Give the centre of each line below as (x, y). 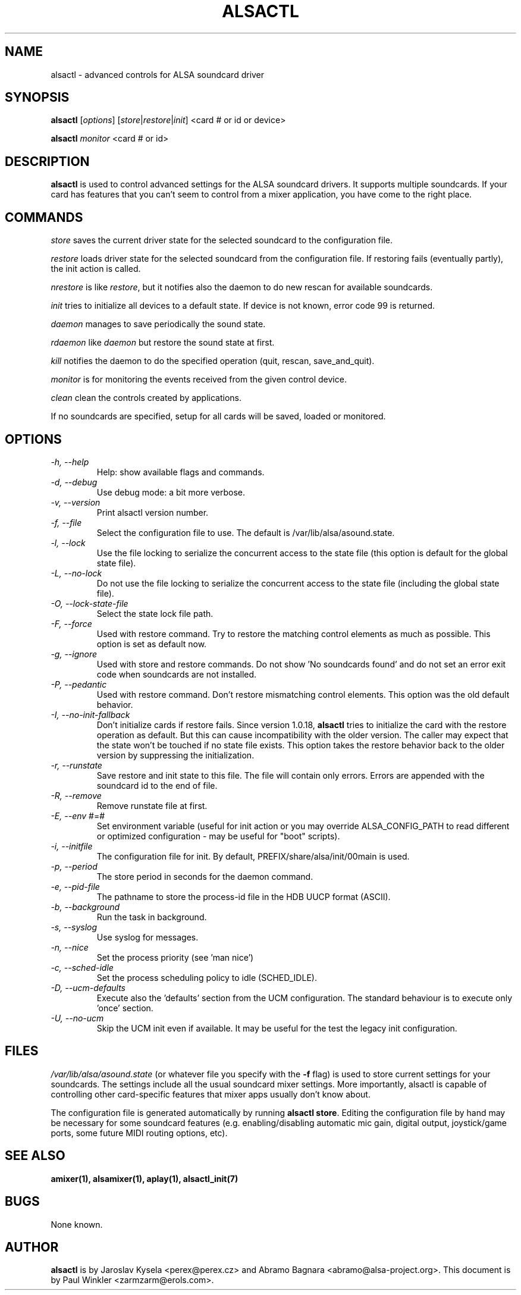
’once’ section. (125, 1008)
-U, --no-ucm (77, 1018)
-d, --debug (74, 482)
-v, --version (76, 502)
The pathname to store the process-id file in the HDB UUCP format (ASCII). (244, 896)
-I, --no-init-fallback (90, 714)
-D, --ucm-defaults (88, 987)
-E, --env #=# (78, 816)
